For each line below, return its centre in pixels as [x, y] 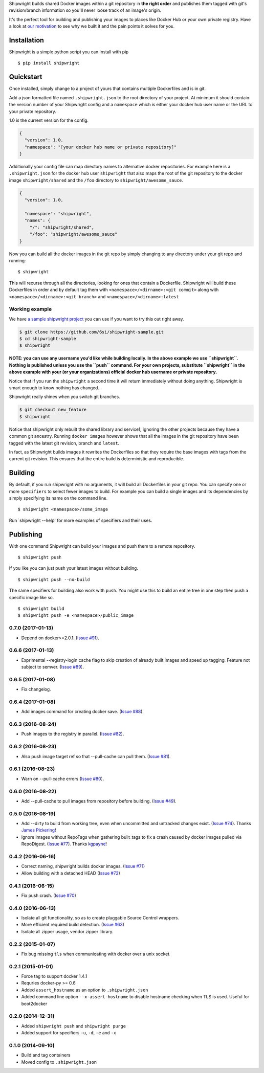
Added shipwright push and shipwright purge [74, 1026]
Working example [31, 309]
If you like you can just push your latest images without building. [74, 568]
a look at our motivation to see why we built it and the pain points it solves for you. [92, 26]
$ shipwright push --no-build [54, 579]
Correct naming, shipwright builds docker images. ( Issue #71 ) [83, 866]
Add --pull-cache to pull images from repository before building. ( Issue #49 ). [99, 801]
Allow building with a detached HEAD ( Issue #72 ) [71, 873]
